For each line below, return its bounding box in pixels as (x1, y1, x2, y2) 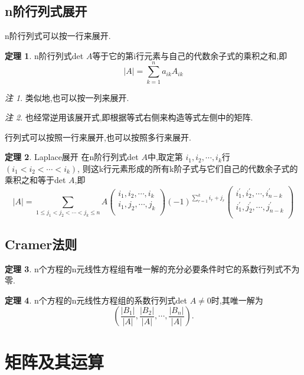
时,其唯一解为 (211, 294, 263, 306)
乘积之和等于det (5, 174, 66, 186)
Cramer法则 (5, 234, 77, 253)
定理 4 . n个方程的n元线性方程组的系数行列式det (5, 294, 187, 306)
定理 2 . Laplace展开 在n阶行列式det (5, 151, 139, 163)
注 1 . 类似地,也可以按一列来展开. (5, 91, 129, 103)
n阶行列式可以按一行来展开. (5, 30, 111, 42)
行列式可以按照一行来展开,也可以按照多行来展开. (5, 131, 191, 143)
